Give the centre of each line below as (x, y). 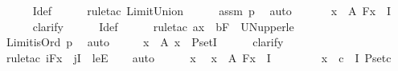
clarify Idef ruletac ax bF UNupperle (163, 26)
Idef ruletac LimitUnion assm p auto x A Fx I (212, 10)
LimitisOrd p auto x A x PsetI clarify (145, 42)
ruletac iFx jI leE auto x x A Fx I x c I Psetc (199, 57)
